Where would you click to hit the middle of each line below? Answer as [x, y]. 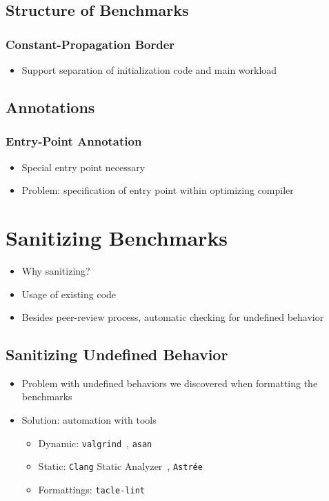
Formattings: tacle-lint [91, 489]
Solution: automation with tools [89, 420]
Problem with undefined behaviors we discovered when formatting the [170, 383]
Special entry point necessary [83, 167]
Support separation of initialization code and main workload [149, 70]
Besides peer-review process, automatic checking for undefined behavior [173, 317]
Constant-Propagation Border [90, 44]
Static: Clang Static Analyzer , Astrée [120, 466]
